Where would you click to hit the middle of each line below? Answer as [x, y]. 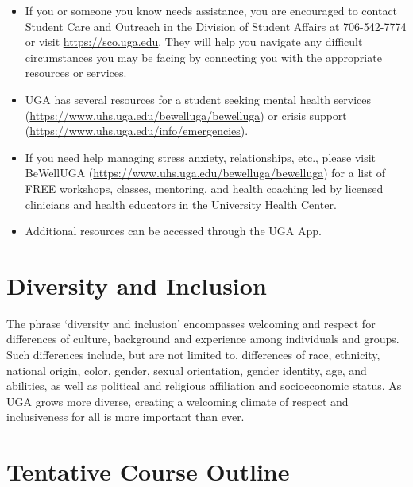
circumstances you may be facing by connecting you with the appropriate [203, 57]
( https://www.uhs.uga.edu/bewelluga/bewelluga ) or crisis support [186, 115]
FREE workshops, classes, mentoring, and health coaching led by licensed [204, 188]
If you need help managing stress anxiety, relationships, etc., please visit [201, 157]
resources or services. [76, 73]
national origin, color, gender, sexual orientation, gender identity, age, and [187, 370]
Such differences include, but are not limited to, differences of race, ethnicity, [193, 355]
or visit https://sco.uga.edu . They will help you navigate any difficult [194, 42]
